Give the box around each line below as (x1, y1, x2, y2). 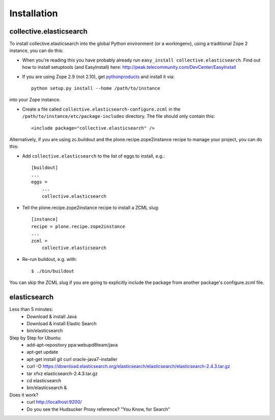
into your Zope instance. (9, 97, 61, 103)
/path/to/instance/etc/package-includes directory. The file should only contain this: (22, 113, 215, 119)
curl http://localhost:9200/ (26, 399, 82, 405)
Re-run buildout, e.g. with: (22, 256, 77, 262)
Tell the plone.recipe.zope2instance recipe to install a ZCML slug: (22, 204, 159, 211)
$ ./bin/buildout (31, 268, 74, 274)
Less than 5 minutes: (9, 306, 53, 312)
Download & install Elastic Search (26, 320, 97, 326)
